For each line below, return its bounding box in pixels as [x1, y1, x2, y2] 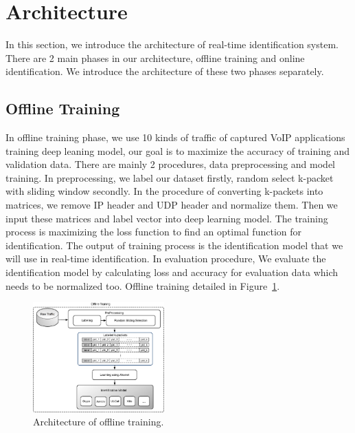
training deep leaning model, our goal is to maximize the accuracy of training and [5, 143, 350, 158]
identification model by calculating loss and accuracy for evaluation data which [5, 265, 339, 279]
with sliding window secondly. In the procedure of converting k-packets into [5, 184, 323, 198]
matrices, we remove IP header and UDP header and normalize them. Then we [5, 198, 338, 212]
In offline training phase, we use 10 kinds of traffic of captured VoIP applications [5, 130, 345, 145]
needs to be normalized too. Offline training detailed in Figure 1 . [5, 278, 280, 293]
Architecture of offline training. [33, 414, 164, 429]
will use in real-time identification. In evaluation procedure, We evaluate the [5, 251, 326, 266]
